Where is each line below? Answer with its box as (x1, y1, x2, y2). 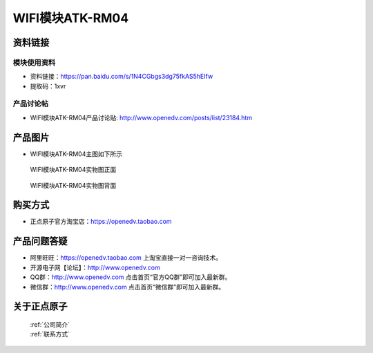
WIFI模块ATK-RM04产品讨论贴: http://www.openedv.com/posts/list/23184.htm (30, 113, 252, 122)
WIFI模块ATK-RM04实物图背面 (30, 181, 117, 189)
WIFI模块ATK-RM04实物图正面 (30, 166, 117, 174)
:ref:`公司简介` (30, 320, 70, 328)
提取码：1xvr (30, 82, 66, 90)
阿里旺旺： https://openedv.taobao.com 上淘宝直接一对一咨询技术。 (30, 254, 222, 262)
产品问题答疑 (12, 236, 68, 247)
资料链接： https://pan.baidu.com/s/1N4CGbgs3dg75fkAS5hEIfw (30, 73, 213, 81)
